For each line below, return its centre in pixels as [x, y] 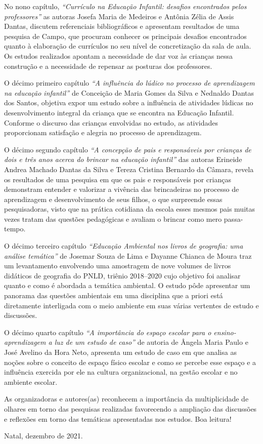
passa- [233, 218]
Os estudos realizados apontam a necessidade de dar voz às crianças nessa [118, 55]
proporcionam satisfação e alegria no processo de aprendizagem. [103, 132]
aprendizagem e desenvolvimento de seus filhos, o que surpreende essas [113, 199]
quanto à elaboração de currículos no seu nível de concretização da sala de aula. [128, 46]
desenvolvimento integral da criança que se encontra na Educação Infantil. [119, 112]
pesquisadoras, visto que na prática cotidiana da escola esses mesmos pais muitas [129, 209]
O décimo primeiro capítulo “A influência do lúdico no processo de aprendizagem [129, 83]
